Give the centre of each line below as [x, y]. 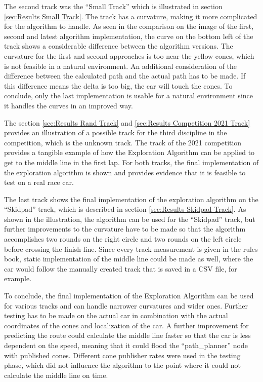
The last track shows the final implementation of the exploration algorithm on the [131, 199]
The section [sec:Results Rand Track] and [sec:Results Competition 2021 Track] [127, 122]
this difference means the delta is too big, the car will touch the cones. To [118, 85]
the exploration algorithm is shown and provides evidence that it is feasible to [125, 172]
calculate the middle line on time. [56, 375]
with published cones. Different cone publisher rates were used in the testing [122, 355]
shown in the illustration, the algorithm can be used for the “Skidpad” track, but [130, 219]
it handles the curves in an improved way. [69, 105]
